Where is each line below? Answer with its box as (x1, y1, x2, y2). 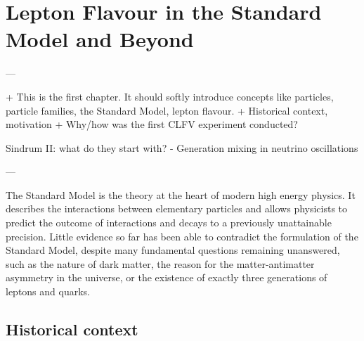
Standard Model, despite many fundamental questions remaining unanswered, (6, 243, 340, 257)
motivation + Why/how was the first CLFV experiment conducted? (6, 117, 298, 131)
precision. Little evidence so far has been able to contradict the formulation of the (6, 229, 358, 243)
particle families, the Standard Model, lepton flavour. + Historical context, (6, 103, 328, 117)
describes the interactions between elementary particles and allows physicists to (6, 201, 348, 216)
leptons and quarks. (6, 284, 90, 299)
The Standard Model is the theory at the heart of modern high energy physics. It (6, 187, 356, 202)
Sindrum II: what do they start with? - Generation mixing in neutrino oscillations (6, 140, 358, 155)
